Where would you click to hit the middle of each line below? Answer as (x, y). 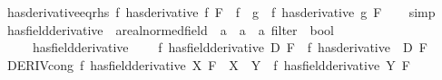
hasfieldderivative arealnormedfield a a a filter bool (171, 29)
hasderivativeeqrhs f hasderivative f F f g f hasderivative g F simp (221, 12)
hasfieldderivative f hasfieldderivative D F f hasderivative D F (230, 47)
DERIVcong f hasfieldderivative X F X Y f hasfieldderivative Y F (208, 64)
